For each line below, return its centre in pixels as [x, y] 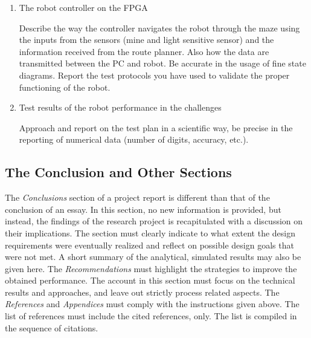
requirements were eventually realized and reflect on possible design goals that [149, 245]
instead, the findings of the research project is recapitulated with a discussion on [154, 221]
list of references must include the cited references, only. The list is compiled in [151, 316]
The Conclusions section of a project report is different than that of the [137, 197]
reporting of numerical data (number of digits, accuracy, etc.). [134, 139]
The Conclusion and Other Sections [118, 172]
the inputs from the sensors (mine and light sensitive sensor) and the [146, 40]
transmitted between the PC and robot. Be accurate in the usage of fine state [162, 63]
